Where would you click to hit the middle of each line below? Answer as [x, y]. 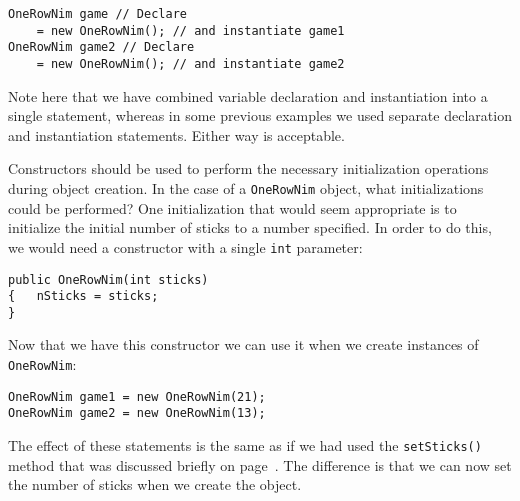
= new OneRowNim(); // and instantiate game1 [190, 30]
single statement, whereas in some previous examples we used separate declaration [260, 115]
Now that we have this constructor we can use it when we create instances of [243, 344]
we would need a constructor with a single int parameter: [185, 246]
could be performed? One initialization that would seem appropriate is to [232, 207]
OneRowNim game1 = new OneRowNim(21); [137, 396]
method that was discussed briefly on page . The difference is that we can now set [260, 464]
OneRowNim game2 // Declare [101, 47]
